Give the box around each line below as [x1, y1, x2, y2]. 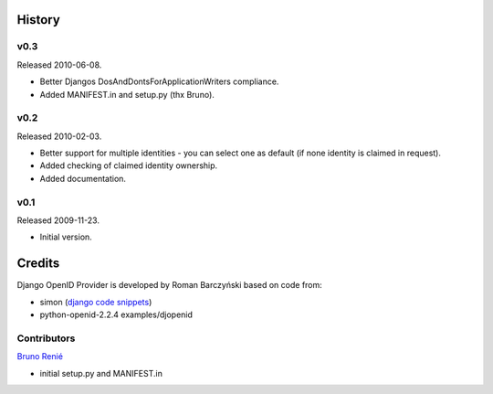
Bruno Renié [16, 351, 64, 362]
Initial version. [39, 231, 93, 242]
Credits [16, 256, 60, 272]
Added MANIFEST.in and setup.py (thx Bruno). [39, 89, 215, 100]
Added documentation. [39, 173, 127, 184]
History [16, 12, 61, 27]
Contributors [16, 332, 76, 345]
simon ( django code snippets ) [39, 296, 152, 307]
